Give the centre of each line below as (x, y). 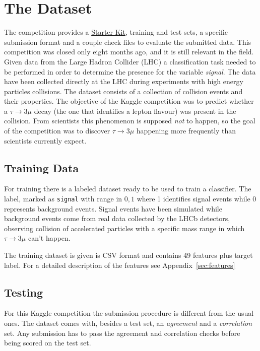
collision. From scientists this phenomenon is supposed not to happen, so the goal (130, 121)
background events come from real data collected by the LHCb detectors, (117, 218)
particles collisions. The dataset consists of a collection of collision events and (123, 91)
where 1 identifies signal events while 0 (197, 199)
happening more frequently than (186, 131)
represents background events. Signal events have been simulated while (113, 208)
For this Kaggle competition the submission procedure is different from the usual (129, 313)
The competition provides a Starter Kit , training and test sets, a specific (116, 32)
